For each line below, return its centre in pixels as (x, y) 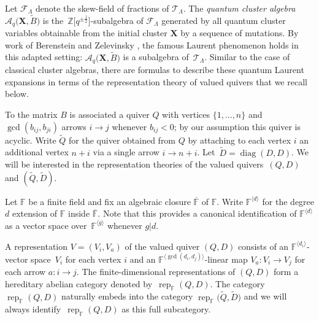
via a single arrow (126, 152)
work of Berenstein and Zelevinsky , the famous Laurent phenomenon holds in (152, 44)
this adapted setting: (44, 57)
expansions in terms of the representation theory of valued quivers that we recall (156, 81)
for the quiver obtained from (122, 140)
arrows (74, 126)
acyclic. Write (31, 140)
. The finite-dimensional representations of (156, 272)
